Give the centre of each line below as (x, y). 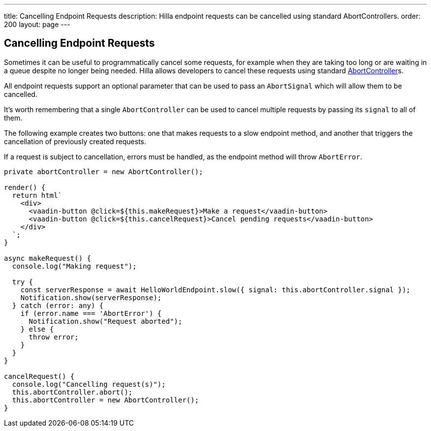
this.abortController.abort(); (72, 392)
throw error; (54, 337)
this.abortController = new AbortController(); (106, 400)
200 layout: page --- (37, 24)
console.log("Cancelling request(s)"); (89, 384)
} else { (37, 329)
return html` (37, 195)
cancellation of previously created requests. (75, 141)
